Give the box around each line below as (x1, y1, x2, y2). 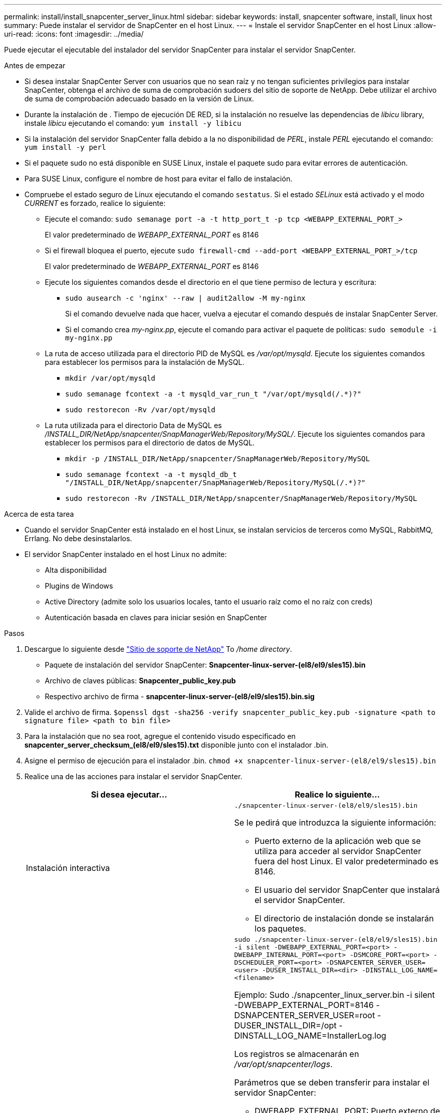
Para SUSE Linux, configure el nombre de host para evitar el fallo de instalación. (24, 174, 293, 183)
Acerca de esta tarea (4, 510, 74, 518)
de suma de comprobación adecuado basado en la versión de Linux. (24, 94, 254, 103)
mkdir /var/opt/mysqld (65, 374, 156, 382)
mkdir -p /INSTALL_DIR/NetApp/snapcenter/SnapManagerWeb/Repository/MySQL (65, 455, 370, 463)
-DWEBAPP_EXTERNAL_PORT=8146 (234, 1000, 374, 1010)
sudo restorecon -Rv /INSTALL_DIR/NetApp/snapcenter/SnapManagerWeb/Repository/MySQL (65, 494, 417, 502)
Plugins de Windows (45, 581, 113, 590)
